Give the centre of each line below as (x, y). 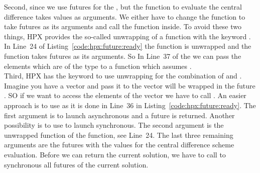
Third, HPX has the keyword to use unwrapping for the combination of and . (123, 76)
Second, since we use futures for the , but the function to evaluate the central (123, 7)
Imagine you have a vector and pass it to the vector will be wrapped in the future (130, 85)
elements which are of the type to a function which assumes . (98, 66)
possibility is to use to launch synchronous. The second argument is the (114, 125)
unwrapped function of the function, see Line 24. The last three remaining (119, 135)
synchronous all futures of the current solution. (76, 164)
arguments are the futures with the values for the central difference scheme (119, 145)
